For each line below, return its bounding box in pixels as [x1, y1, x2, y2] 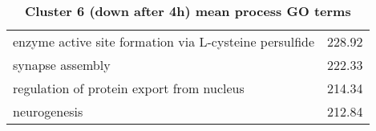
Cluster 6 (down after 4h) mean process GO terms [24, 2, 351, 20]
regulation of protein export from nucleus [13, 79, 245, 97]
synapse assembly [13, 55, 111, 74]
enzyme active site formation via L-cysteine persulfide [13, 32, 315, 51]
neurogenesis [13, 102, 83, 121]
